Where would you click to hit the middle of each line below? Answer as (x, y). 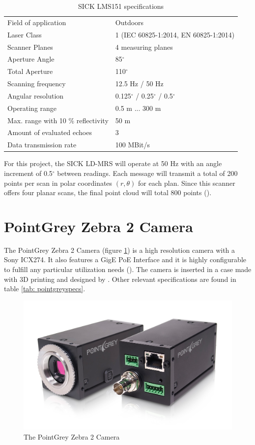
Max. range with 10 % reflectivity (58, 120)
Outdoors (129, 22)
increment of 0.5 (28, 173)
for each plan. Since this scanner (187, 183)
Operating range (32, 108)
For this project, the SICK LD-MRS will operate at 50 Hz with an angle (113, 163)
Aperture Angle (31, 59)
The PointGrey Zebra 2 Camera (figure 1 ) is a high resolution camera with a (120, 250)
